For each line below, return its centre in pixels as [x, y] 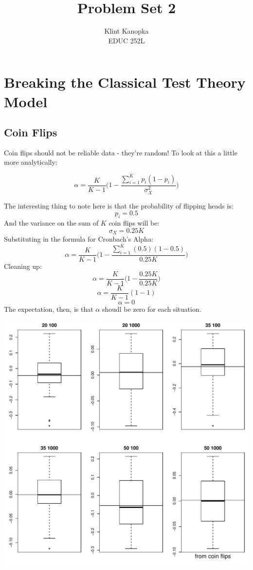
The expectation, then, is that [49, 309]
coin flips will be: [134, 223]
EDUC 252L [126, 40]
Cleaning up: [23, 266]
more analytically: [31, 162]
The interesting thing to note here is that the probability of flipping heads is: [119, 205]
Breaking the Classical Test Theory [125, 82]
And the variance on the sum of [51, 223]
